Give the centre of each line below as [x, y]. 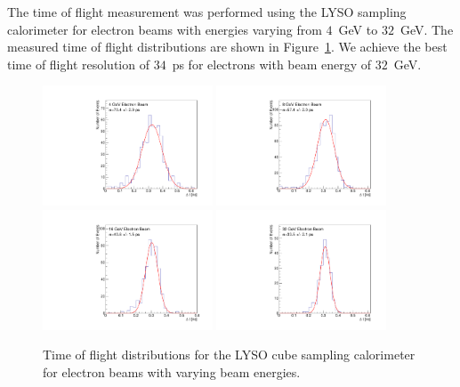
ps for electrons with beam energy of [272, 64]
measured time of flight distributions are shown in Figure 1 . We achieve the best [227, 47]
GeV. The [427, 29]
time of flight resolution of [78, 64]
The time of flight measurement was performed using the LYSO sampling [207, 12]
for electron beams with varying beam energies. [172, 371]
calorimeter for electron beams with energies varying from [165, 29]
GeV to [358, 29]
